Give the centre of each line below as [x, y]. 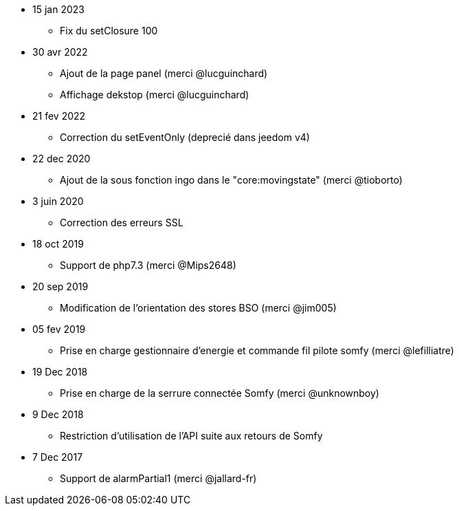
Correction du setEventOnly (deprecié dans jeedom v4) [185, 137]
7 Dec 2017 [58, 457]
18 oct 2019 [58, 244]
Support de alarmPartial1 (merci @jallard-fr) [158, 478]
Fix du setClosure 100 [109, 31]
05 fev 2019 [59, 329]
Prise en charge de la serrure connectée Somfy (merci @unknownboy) [220, 393]
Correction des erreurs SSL [122, 222]
